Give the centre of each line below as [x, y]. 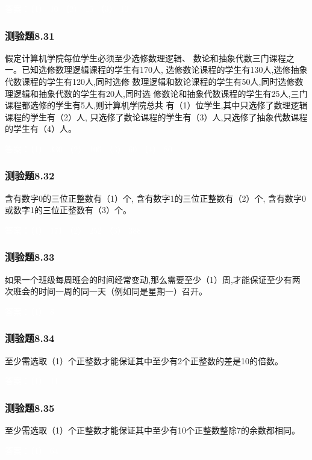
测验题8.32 [30, 176]
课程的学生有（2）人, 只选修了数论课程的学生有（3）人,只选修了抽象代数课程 [156, 117]
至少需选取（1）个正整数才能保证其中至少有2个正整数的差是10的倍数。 [144, 360]
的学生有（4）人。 [41, 129]
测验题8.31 [30, 35]
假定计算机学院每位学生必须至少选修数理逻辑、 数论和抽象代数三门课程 [145, 57]
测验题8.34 [30, 338]
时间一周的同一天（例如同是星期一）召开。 [123, 291]
